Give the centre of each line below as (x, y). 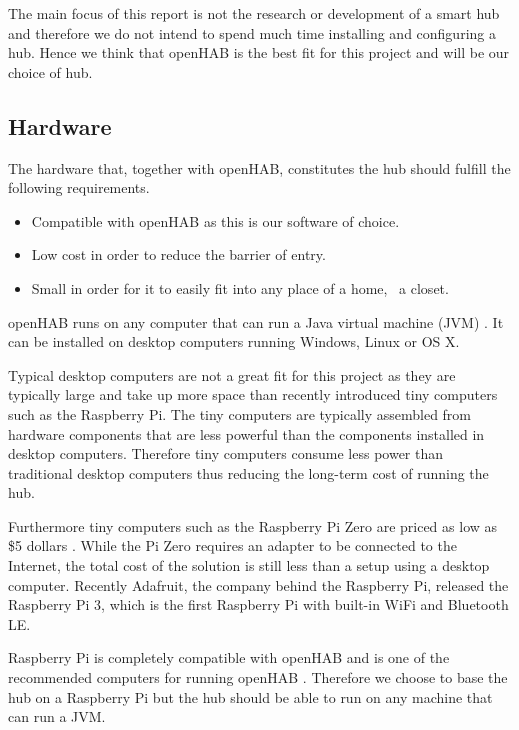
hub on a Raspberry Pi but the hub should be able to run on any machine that (250, 696)
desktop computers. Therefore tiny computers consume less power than (226, 453)
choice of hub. (50, 71)
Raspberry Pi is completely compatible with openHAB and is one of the (229, 657)
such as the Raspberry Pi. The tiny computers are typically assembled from (240, 413)
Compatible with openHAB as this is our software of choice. (215, 220)
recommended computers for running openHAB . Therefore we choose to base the (258, 677)
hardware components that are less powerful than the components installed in (246, 433)
